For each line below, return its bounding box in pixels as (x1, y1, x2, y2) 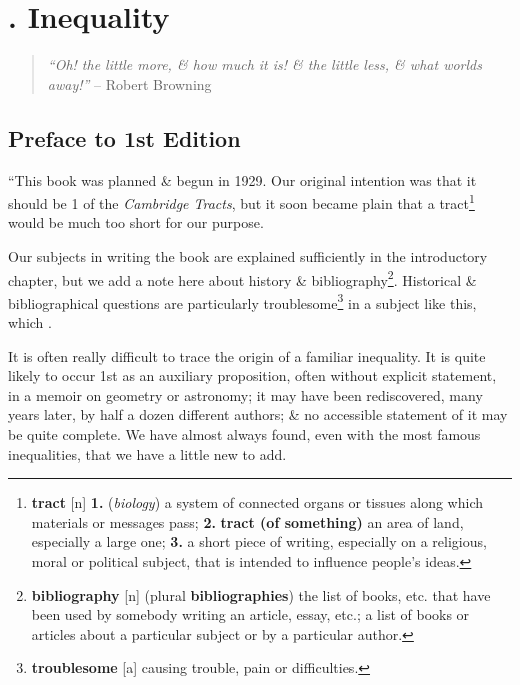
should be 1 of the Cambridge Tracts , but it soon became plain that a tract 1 (8, 190, 475, 213)
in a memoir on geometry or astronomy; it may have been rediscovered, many (8, 384, 483, 405)
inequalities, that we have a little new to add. (8, 443, 287, 464)
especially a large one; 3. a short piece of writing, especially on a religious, (31, 531, 487, 552)
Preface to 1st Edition (8, 122, 241, 153)
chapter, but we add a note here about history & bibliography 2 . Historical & (8, 266, 477, 290)
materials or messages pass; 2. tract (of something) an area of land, (31, 511, 464, 532)
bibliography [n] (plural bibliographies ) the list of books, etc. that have (31, 584, 491, 605)
